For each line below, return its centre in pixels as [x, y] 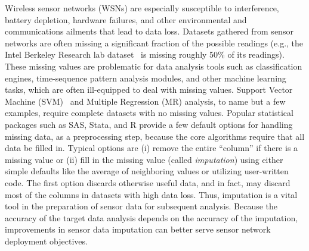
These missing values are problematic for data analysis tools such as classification [154, 66]
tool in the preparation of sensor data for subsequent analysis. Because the [141, 206]
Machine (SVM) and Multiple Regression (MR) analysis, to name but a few [145, 101]
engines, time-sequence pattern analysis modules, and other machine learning [146, 78]
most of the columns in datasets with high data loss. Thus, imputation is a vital [151, 194]
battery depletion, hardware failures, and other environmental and [126, 19]
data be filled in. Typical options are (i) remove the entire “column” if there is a [152, 148]
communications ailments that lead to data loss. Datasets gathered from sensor [149, 31]
